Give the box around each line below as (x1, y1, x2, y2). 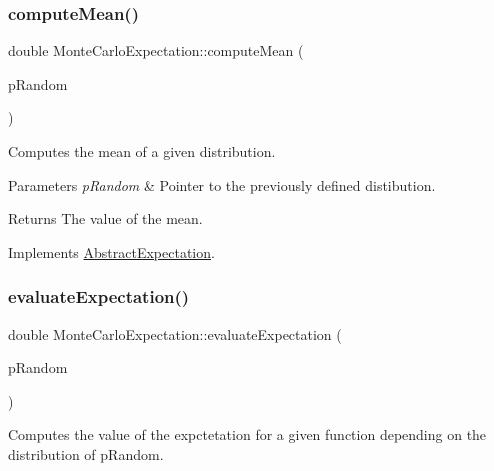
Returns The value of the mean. (8, 208, 203, 229)
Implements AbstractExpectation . (8, 241, 215, 262)
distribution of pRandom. (8, 443, 164, 464)
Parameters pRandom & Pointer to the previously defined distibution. (8, 174, 436, 195)
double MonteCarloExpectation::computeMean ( (8, 40, 304, 61)
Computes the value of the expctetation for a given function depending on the (8, 424, 487, 445)
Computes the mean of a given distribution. (8, 141, 276, 161)
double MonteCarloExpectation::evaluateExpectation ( (8, 323, 342, 344)
